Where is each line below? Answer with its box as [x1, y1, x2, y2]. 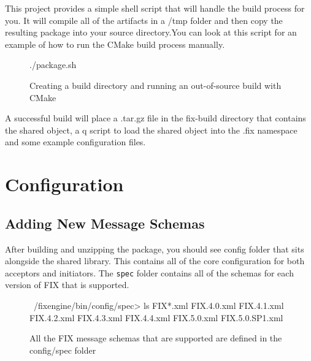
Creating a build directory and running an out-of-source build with [29, 78, 282, 91]
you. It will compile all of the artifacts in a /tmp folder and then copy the [5, 13, 283, 26]
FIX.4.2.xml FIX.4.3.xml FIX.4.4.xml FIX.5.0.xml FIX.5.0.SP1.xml [29, 311, 283, 324]
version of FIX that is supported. [5, 278, 129, 291]
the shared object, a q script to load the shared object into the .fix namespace [5, 123, 298, 136]
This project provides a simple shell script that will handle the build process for [5, 2, 305, 14]
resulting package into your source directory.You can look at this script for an [5, 26, 297, 39]
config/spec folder [29, 343, 96, 356]
